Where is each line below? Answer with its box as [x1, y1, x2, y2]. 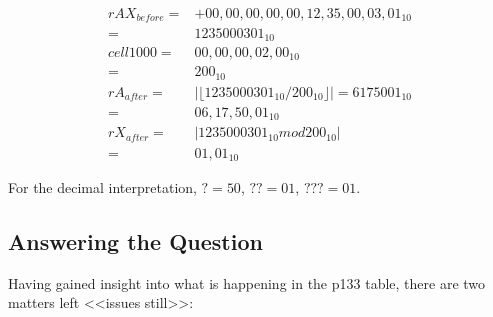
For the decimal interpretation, [8, 176, 197, 197]
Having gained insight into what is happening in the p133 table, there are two [8, 272, 486, 293]
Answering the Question [8, 225, 263, 256]
